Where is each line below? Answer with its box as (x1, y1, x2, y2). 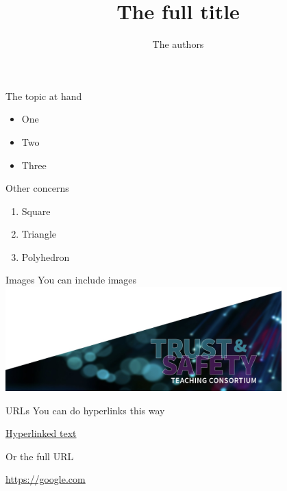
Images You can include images (5, 273, 137, 287)
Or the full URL (5, 449, 74, 463)
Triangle (21, 227, 57, 241)
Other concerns (5, 181, 69, 195)
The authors (152, 37, 204, 51)
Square (21, 203, 51, 218)
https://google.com (5, 472, 86, 486)
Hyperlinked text (5, 426, 77, 440)
